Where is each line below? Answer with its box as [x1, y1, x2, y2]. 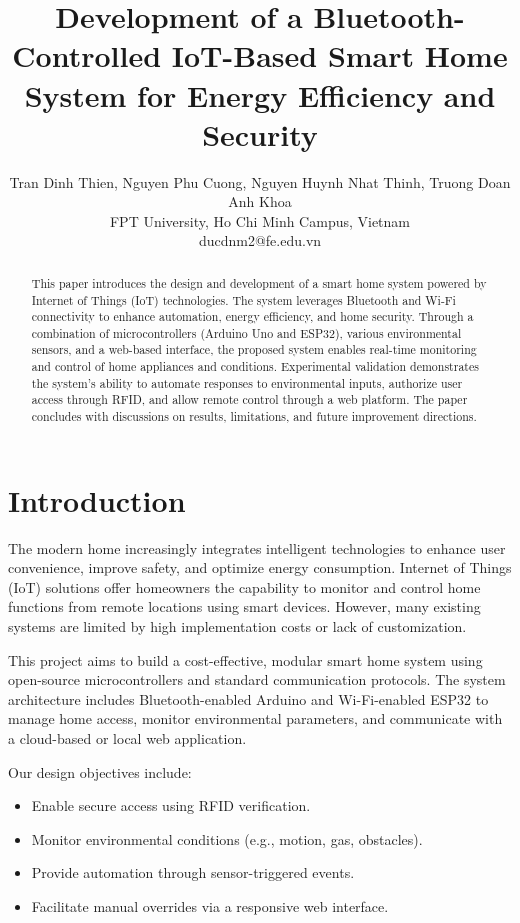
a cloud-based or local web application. [8, 728, 247, 749]
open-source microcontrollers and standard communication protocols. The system [8, 669, 506, 690]
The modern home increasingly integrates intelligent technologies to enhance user [8, 537, 506, 558]
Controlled [12, 35, 162, 76]
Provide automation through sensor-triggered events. [31, 862, 355, 883]
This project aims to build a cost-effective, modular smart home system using [8, 649, 483, 670]
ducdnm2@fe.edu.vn [198, 230, 322, 251]
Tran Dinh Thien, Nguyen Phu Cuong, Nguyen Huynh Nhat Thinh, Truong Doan [9, 171, 511, 192]
